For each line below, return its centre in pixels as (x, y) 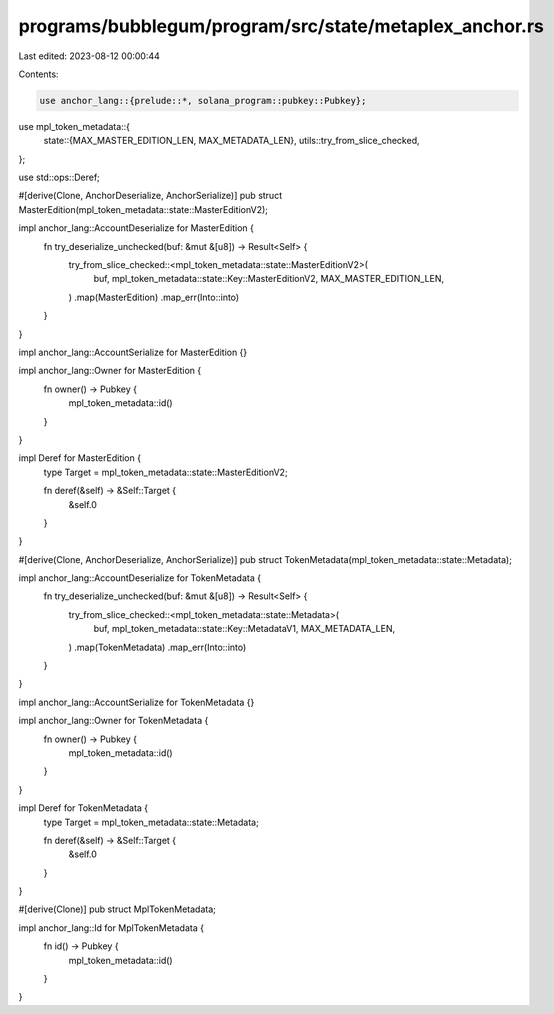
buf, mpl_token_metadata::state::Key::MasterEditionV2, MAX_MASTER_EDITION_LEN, (269, 279)
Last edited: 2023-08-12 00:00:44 (89, 56)
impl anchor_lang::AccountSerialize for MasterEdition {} (133, 352)
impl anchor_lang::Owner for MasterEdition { (110, 371)
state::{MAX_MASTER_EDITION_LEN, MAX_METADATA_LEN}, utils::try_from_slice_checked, (231, 141)
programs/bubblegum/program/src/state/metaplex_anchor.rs (281, 26)
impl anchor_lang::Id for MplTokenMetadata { (111, 927)
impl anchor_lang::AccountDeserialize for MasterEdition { (136, 228)
